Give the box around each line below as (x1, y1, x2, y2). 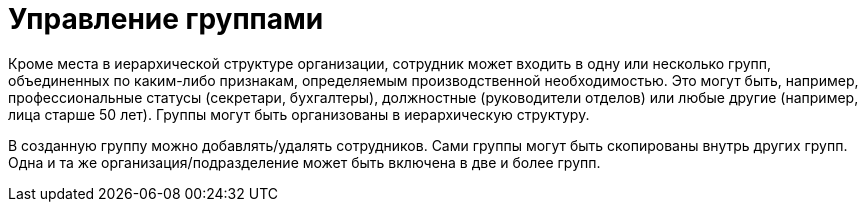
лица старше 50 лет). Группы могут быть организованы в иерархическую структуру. (8, 105, 590, 123)
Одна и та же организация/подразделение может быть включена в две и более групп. (8, 153, 601, 171)
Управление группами (8, 2, 324, 36)
